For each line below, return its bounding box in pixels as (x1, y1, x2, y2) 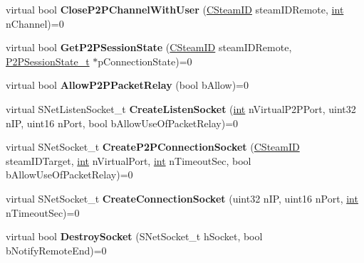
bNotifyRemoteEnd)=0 (6, 242, 107, 257)
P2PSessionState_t (6, 53, 90, 68)
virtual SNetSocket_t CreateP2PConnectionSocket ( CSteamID (6, 139, 300, 154)
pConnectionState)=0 (98, 53, 192, 68)
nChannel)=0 (6, 16, 64, 31)
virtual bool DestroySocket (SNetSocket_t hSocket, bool (6, 229, 263, 244)
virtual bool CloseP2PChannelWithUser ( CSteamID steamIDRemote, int (6, 2, 344, 16)
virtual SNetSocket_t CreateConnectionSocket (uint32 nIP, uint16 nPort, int (6, 190, 358, 205)
